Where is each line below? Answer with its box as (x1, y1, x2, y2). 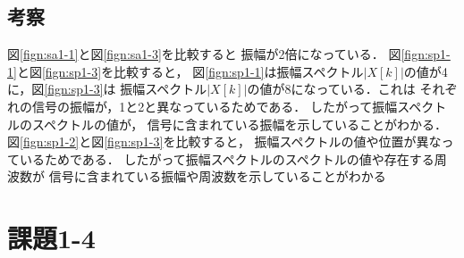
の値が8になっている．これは (247, 79, 416, 98)
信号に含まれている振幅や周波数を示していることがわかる (48, 167, 386, 186)
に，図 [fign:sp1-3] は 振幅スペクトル (7, 79, 207, 98)
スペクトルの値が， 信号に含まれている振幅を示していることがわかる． (31, 114, 447, 133)
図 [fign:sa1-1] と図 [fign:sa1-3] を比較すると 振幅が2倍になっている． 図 (7, 45, 401, 63)
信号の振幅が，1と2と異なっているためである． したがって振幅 (31, 96, 398, 115)
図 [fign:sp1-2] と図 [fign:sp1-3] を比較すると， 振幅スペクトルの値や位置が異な (7, 132, 442, 151)
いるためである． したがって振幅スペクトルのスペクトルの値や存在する (19, 149, 434, 168)
